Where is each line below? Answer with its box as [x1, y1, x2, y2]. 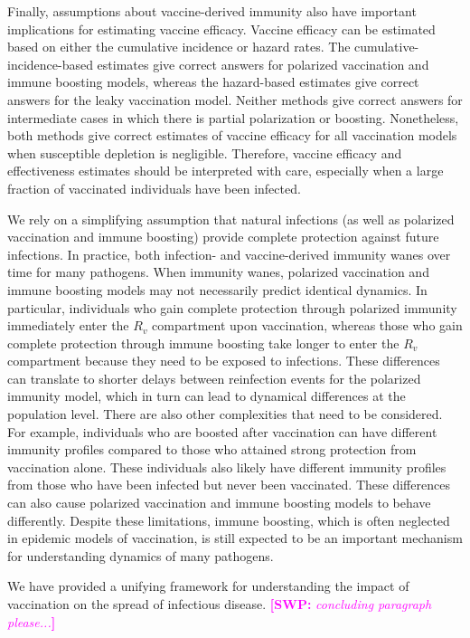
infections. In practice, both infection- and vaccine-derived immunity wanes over [7, 244, 451, 263]
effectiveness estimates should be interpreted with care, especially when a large [7, 161, 444, 180]
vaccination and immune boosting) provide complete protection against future [7, 227, 439, 246]
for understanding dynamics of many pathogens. [7, 546, 274, 565]
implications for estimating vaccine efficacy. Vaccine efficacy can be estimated [7, 19, 436, 38]
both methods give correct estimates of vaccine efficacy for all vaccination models [7, 126, 457, 145]
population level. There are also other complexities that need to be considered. [7, 405, 443, 424]
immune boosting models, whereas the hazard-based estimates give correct [7, 72, 419, 91]
